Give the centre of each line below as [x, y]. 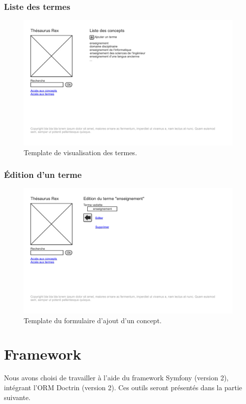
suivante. [17, 397]
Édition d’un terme [43, 174]
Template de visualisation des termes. [80, 152]
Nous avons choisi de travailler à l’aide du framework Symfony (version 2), [116, 378]
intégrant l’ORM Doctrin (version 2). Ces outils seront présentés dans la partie [123, 387]
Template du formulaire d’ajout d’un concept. [93, 320]
